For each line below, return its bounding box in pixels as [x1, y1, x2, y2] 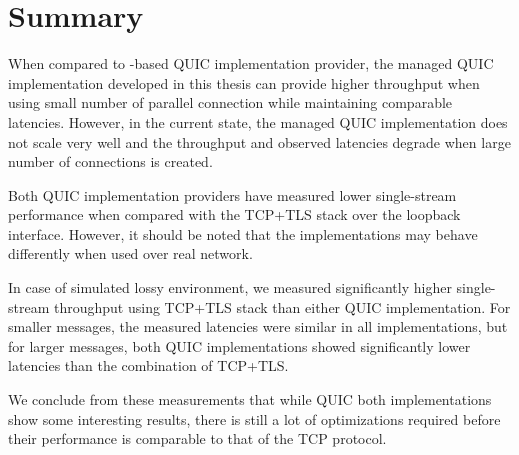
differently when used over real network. [8, 243, 253, 264]
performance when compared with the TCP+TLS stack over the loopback [8, 204, 461, 225]
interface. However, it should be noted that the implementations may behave [8, 223, 478, 244]
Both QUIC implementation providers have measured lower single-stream [8, 184, 457, 205]
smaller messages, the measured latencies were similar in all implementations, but [8, 316, 508, 337]
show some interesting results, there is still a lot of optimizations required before [8, 408, 501, 429]
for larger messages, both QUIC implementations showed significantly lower [8, 335, 471, 356]
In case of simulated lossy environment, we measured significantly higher [8, 277, 452, 298]
